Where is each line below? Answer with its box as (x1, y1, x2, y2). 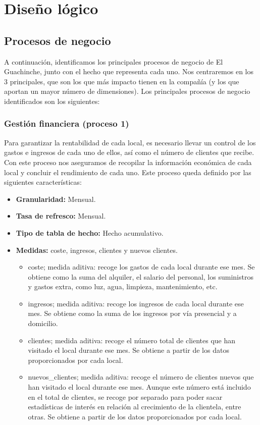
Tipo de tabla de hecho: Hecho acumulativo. (16, 227, 164, 238)
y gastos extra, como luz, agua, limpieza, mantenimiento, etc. (28, 281, 218, 292)
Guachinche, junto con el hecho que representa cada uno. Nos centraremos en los (4, 66, 254, 77)
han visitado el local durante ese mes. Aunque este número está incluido (28, 382, 251, 392)
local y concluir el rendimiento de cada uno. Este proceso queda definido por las (4, 167, 251, 177)
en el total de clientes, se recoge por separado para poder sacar (28, 391, 223, 402)
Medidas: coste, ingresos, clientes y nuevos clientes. (16, 244, 178, 255)
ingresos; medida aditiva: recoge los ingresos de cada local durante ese (28, 298, 244, 308)
